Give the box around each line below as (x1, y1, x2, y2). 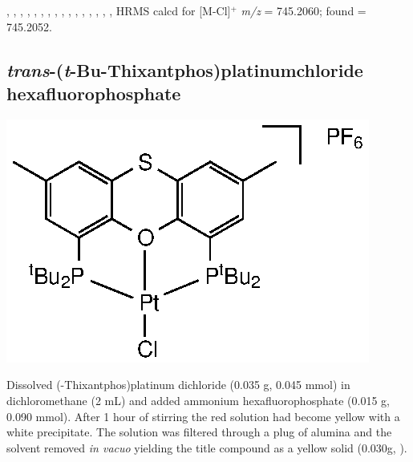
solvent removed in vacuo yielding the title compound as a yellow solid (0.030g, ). (6, 439, 407, 456)
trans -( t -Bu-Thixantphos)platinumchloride (6, 57, 363, 82)
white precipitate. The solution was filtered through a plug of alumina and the (6, 423, 392, 440)
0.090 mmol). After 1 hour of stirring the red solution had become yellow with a (6, 407, 400, 424)
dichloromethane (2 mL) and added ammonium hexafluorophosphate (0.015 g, (6, 391, 390, 408)
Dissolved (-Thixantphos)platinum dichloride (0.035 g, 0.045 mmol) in (6, 376, 350, 393)
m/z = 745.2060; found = (241, 2, 366, 18)
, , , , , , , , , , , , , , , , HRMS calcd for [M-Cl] (6, 2, 231, 18)
